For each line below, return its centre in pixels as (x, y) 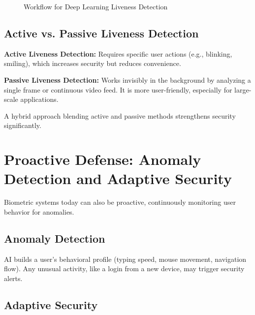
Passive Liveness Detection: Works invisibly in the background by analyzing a (127, 79)
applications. (39, 99)
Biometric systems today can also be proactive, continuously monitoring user (120, 202)
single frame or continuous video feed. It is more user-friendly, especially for (118, 89)
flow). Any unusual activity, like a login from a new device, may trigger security (124, 268)
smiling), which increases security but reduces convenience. (93, 63)
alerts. (13, 278)
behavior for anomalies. (39, 211)
